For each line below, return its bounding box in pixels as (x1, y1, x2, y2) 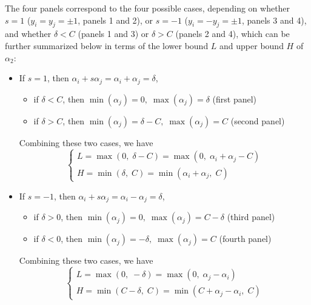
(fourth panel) (219, 232, 272, 245)
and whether (5, 27, 52, 40)
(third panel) (227, 210, 275, 223)
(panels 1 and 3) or (78, 27, 149, 40)
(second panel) (230, 114, 285, 127)
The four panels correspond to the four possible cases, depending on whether (5, 2, 290, 14)
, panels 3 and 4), (241, 13, 307, 26)
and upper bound (219, 39, 284, 52)
